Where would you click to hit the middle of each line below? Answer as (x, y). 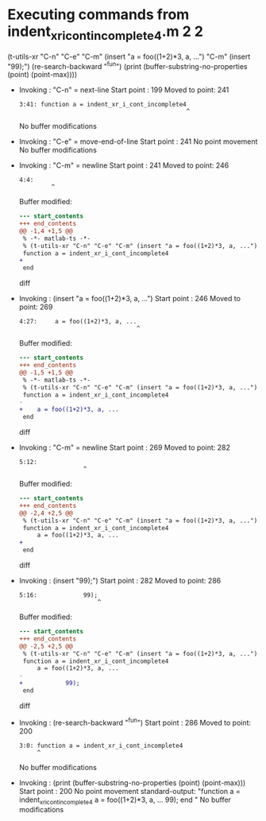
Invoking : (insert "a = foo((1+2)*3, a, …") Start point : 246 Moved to (130, 299)
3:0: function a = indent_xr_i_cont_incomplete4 (101, 745)
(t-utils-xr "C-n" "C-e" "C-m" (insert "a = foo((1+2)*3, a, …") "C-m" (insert (129, 56)
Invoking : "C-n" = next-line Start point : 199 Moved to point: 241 (124, 90)
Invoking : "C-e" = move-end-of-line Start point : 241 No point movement (138, 141)
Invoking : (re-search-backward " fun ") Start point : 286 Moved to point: (135, 722)
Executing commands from (98, 15)
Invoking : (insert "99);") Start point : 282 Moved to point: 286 (120, 581)
